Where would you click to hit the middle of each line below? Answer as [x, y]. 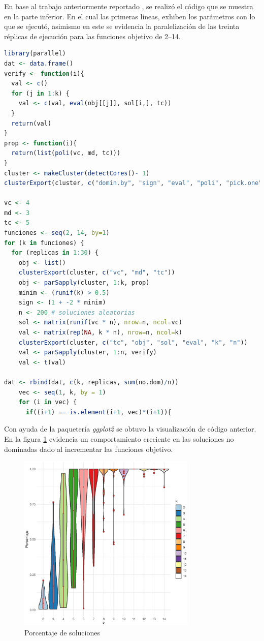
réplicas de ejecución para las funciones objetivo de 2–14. [92, 36]
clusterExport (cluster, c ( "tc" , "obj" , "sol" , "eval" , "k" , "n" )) [133, 342]
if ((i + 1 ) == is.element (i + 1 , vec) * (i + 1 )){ [98, 412]
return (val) [31, 123]
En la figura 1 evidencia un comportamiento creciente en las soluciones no [119, 438]
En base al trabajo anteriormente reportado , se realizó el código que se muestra [129, 6]
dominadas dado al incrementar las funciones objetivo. [89, 449]
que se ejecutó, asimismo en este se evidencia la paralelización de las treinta [122, 26]
